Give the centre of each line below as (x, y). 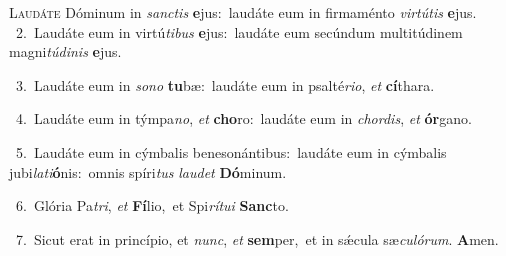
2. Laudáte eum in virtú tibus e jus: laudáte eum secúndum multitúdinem (239, 31)
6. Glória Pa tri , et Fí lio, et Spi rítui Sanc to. (152, 205)
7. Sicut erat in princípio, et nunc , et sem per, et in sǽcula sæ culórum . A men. (257, 238)
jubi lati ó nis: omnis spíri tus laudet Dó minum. (148, 171)
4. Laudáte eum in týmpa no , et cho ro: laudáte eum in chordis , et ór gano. (243, 118)
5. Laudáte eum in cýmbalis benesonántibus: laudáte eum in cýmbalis (231, 151)
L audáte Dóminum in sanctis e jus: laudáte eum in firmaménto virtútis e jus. (243, 12)
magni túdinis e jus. (65, 51)
